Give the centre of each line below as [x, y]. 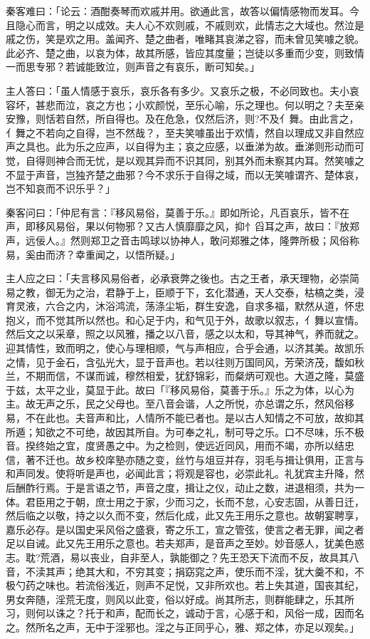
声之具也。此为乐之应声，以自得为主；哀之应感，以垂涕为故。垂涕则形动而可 [185, 146]
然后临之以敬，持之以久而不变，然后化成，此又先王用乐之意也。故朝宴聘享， [185, 515]
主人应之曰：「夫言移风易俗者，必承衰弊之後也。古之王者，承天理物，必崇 [178, 278]
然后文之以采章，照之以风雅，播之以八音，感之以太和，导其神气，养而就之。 [185, 334]
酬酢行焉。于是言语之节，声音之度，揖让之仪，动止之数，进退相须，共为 [185, 487]
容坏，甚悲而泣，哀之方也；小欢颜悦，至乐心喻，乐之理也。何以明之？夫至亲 [185, 104]
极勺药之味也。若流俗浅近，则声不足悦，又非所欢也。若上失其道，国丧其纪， [185, 585]
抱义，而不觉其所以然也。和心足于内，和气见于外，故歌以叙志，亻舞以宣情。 [185, 319]
